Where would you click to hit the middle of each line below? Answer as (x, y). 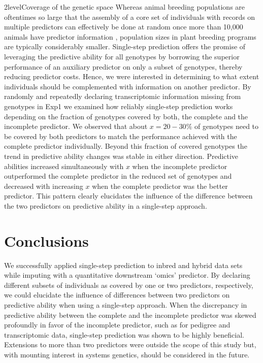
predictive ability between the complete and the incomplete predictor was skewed (130, 315)
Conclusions (46, 240)
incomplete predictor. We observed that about (76, 126)
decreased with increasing (44, 186)
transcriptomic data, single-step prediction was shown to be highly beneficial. (124, 334)
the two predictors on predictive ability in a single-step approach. (106, 205)
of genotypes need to (226, 126)
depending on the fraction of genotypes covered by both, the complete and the (126, 116)
